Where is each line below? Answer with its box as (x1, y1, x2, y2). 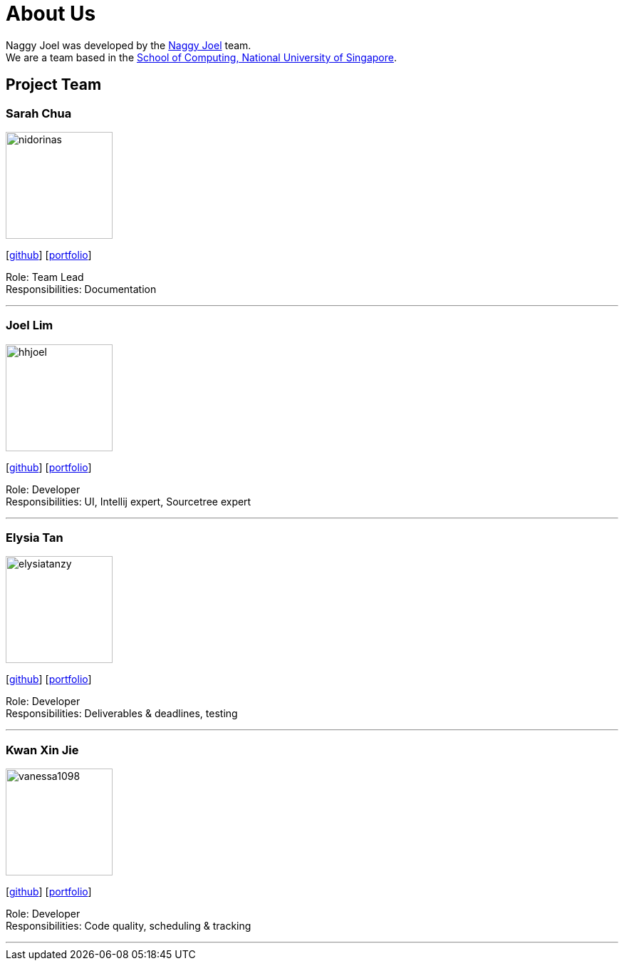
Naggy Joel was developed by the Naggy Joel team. (6, 38, 251, 51)
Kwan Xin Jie (6, 742, 79, 757)
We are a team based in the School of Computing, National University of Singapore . (6, 51, 397, 63)
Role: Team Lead (6, 270, 84, 283)
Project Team (6, 76, 102, 94)
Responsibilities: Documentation (6, 282, 157, 295)
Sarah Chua (6, 106, 72, 120)
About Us (6, 1, 96, 26)
